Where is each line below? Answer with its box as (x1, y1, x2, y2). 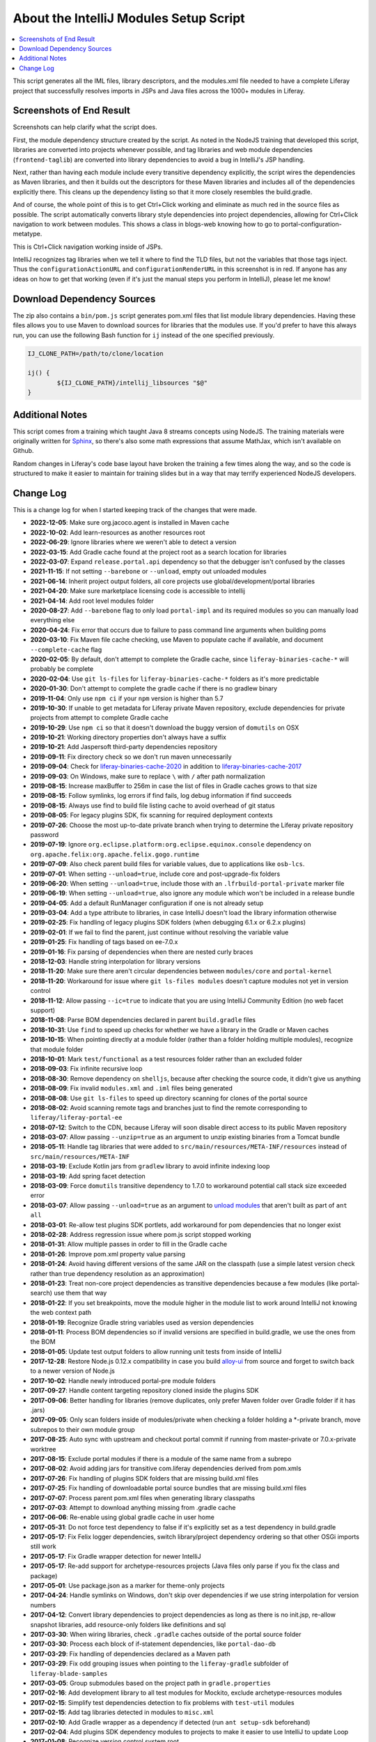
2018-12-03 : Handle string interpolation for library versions (30, 957, 201, 966)
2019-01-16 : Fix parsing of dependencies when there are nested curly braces (30, 948, 253, 956)
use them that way (53, 1289, 107, 1297)
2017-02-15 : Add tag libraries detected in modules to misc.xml (30, 1708, 214, 1717)
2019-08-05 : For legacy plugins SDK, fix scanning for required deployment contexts (30, 811, 273, 819)
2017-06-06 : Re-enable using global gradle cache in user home (30, 1513, 215, 1522)
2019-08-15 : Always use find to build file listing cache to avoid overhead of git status (30, 801, 275, 810)
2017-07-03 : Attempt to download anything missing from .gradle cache (30, 1503, 236, 1511)
